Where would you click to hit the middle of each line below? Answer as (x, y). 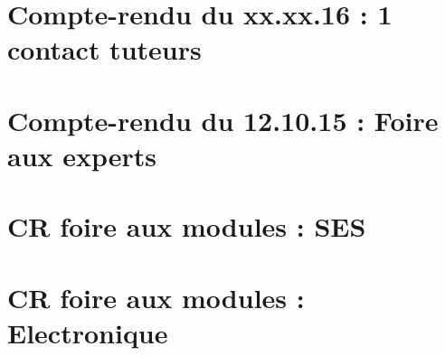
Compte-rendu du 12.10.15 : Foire (223, 120)
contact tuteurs (104, 49)
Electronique (88, 332)
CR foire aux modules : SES (187, 226)
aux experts (82, 155)
